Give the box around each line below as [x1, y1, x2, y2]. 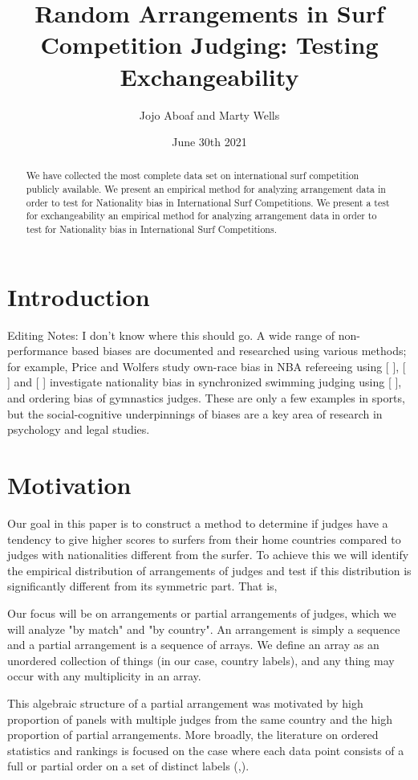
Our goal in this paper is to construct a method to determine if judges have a [7, 514, 388, 531]
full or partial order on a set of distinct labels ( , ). [7, 758, 250, 774]
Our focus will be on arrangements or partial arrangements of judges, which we [7, 604, 396, 621]
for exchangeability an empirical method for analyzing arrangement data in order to [26, 209, 377, 223]
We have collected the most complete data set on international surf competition [26, 169, 359, 182]
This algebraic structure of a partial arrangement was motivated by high [7, 694, 363, 711]
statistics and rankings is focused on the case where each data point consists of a [7, 741, 404, 758]
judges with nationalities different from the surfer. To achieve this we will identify [7, 546, 409, 563]
